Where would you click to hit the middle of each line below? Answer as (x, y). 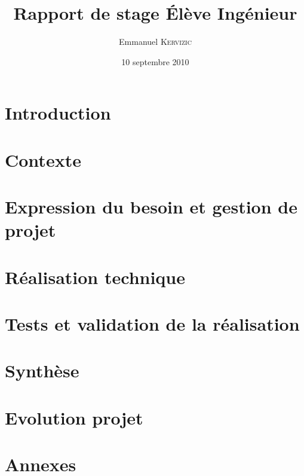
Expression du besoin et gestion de (151, 207)
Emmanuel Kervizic (155, 42)
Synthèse (42, 370)
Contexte (43, 159)
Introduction (58, 113)
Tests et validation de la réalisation (152, 324)
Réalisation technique (95, 277)
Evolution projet (74, 417)
